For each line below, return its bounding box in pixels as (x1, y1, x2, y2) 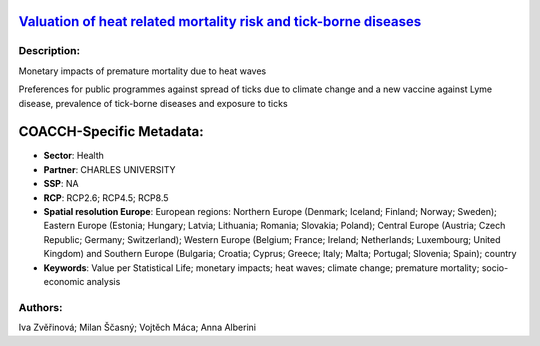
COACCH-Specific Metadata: (18, 123, 204, 140)
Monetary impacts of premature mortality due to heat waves (18, 65, 267, 77)
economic (43, 275, 85, 287)
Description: (18, 44, 80, 58)
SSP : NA (43, 178, 79, 190)
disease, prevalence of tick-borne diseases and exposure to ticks (18, 97, 289, 109)
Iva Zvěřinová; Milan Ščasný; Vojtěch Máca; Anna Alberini (18, 321, 257, 334)
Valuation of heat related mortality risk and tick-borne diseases (18, 13, 422, 30)
